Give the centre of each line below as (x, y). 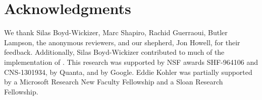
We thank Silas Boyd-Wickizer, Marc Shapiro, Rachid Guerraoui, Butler (116, 32)
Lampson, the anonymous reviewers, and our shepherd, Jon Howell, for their (122, 42)
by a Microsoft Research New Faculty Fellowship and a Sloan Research (114, 82)
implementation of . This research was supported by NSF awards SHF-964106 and (131, 62)
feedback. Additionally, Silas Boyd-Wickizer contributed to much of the (114, 52)
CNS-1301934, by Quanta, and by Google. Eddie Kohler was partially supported (128, 72)
